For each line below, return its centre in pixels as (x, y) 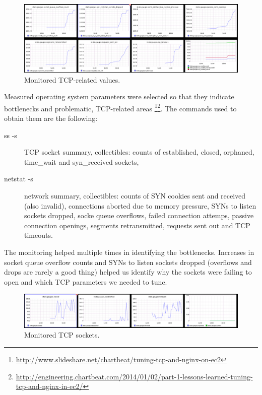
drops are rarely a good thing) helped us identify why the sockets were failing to (128, 272)
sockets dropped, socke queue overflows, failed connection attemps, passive (139, 215)
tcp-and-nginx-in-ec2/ (49, 386)
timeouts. (39, 235)
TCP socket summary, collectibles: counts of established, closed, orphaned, (139, 152)
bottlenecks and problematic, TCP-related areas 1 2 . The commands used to (120, 107)
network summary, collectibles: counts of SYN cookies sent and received (135, 195)
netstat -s (19, 179)
